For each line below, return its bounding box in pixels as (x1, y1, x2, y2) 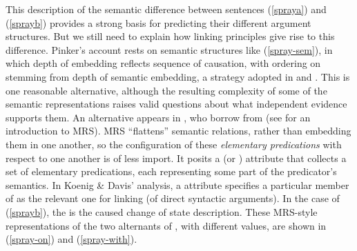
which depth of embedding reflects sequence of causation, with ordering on (6, 56, 321, 70)
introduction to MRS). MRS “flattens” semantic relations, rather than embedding (6, 123, 351, 138)
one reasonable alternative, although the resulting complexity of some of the (6, 83, 327, 97)
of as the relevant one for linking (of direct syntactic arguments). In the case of (6, 191, 340, 205)
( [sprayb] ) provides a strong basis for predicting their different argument (6, 15, 311, 30)
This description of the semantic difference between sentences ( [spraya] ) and (6, 2, 327, 16)
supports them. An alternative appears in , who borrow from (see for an (6, 110, 311, 124)
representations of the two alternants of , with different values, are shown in (6, 218, 327, 232)
